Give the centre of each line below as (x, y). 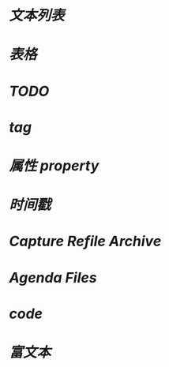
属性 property (54, 165)
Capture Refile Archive (85, 242)
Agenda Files (53, 277)
